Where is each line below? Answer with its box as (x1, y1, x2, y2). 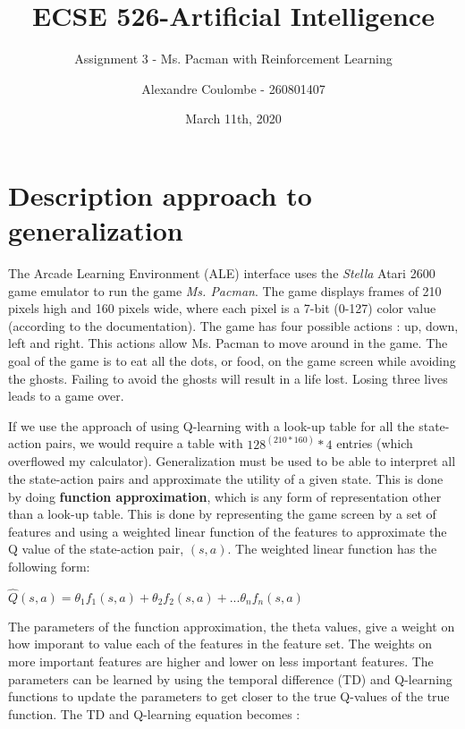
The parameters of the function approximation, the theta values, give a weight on (8, 616, 455, 635)
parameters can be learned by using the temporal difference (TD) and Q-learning (8, 669, 452, 688)
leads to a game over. (8, 386, 124, 405)
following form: (8, 556, 90, 575)
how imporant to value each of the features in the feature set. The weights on (8, 634, 432, 653)
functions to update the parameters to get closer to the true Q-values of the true (8, 687, 450, 706)
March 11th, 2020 (185, 109, 282, 128)
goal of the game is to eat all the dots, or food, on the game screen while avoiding (8, 352, 456, 369)
